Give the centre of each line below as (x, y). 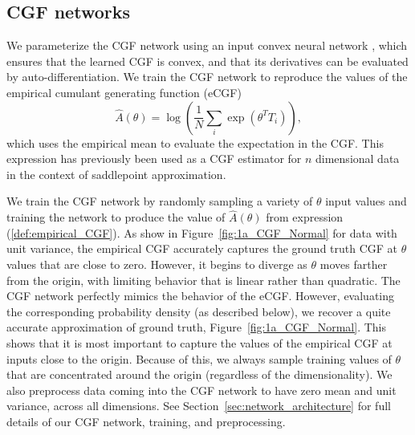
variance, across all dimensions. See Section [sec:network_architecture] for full (199, 406)
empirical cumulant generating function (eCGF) (124, 92)
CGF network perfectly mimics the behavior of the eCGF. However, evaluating (201, 296)
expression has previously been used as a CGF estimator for (154, 159)
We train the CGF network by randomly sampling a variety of (160, 201)
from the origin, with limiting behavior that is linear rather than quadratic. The (203, 280)
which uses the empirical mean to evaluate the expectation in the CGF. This (195, 142)
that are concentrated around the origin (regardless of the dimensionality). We (199, 374)
